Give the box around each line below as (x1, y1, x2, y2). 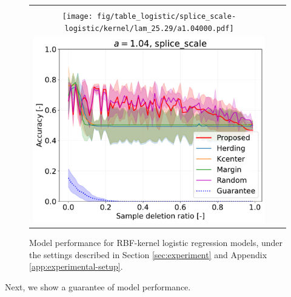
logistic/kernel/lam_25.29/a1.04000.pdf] (64, 24, 234, 33)
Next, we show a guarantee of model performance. (5, 281, 191, 293)
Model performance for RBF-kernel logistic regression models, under (29, 236, 283, 249)
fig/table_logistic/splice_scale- (97, 12, 236, 21)
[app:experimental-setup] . (29, 260, 123, 273)
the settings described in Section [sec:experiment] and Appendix (29, 248, 267, 261)
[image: (62, 12, 93, 21)
